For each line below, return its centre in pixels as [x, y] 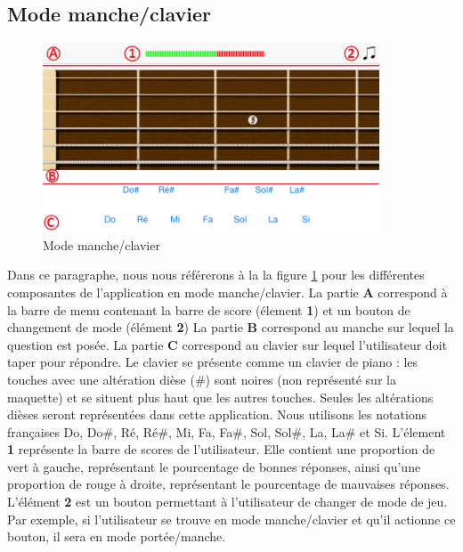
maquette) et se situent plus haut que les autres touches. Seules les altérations [220, 397]
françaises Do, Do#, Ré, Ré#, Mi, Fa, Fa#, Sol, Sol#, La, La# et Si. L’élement [227, 431]
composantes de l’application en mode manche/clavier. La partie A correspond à [227, 292]
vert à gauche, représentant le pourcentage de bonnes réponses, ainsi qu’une [214, 466]
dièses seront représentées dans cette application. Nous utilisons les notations [217, 414]
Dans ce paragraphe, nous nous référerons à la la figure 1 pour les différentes [216, 275]
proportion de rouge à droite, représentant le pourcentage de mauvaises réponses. [228, 484]
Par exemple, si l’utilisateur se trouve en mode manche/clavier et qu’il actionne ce [231, 519]
